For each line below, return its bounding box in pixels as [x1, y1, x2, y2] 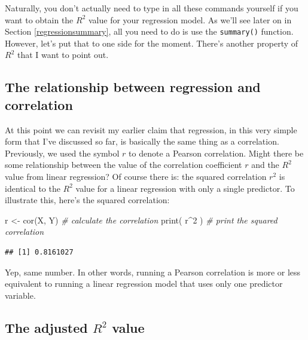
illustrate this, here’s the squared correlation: [5, 194, 170, 206]
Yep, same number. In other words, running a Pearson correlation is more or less [5, 265, 301, 278]
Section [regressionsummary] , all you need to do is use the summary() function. [5, 25, 294, 38]
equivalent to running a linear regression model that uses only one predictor [5, 277, 283, 290]
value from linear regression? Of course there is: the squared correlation [5, 170, 267, 182]
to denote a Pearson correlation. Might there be [129, 146, 304, 159]
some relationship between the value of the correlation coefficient [5, 158, 242, 171]
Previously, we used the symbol [5, 146, 120, 159]
